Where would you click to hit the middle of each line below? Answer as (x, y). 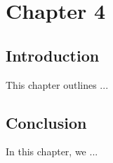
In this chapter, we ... (52, 151)
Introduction (53, 55)
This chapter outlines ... (57, 84)
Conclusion (46, 122)
